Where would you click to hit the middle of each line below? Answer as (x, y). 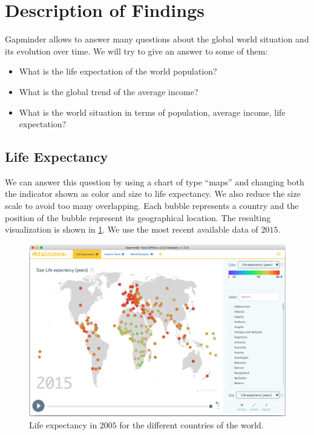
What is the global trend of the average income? (109, 91)
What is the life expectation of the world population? (118, 71)
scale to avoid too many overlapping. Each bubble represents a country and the (152, 206)
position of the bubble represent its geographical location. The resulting (138, 217)
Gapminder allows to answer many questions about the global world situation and (157, 39)
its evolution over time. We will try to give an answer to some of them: (136, 51)
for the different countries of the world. (191, 424)
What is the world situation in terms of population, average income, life (152, 112)
